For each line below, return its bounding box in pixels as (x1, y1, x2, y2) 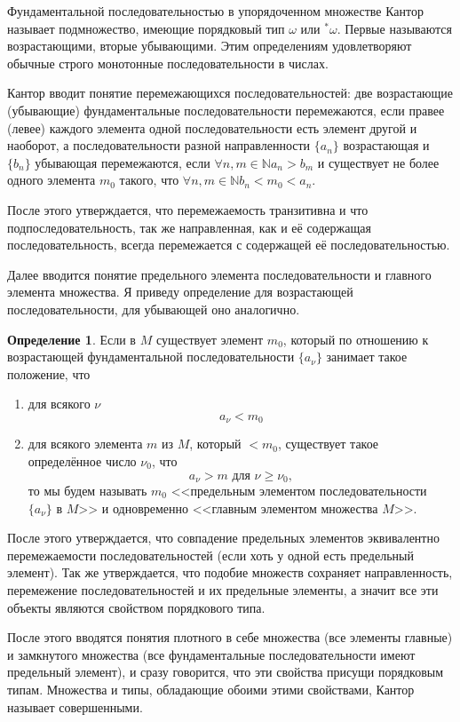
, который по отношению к (282, 329, 429, 348)
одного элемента (7, 171, 96, 189)
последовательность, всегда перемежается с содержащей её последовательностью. (7, 235, 450, 254)
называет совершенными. (7, 697, 143, 716)
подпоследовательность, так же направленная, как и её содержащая (7, 218, 371, 236)
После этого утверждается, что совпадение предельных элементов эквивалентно (7, 528, 440, 547)
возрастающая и (343, 136, 430, 155)
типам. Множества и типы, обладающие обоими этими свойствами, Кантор (7, 679, 415, 698)
